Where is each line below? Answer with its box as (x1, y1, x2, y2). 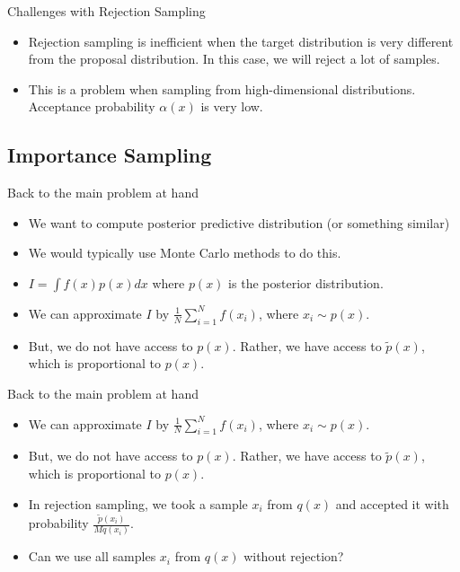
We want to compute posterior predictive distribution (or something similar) (28, 213, 450, 232)
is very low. (200, 97, 263, 116)
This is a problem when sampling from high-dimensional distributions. (28, 79, 416, 98)
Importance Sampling (7, 141, 212, 169)
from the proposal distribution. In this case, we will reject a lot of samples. (28, 49, 440, 68)
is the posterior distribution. (228, 273, 384, 292)
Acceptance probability (28, 97, 155, 116)
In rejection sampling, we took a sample (28, 494, 248, 513)
